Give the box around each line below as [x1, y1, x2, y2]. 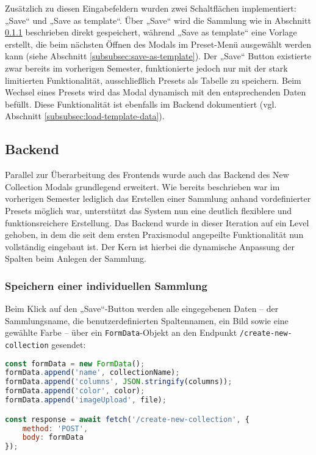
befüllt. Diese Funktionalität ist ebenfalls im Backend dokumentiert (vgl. [5, 97, 277, 110]
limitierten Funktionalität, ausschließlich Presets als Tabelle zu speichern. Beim [5, 73, 301, 86]
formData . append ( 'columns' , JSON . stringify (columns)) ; [5, 377, 232, 387]
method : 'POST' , [22, 424, 88, 433]
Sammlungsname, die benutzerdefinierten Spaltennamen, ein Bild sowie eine [5, 314, 289, 327]
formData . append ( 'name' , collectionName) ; [5, 368, 180, 377]
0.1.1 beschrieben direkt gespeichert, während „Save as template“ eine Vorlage [5, 26, 297, 39]
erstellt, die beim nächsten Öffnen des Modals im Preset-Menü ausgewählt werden [5, 37, 312, 50]
